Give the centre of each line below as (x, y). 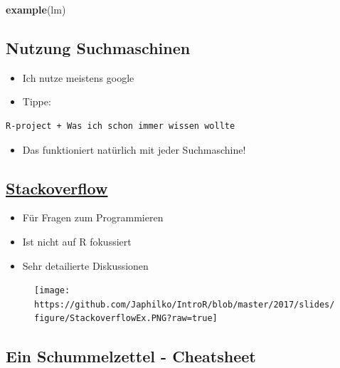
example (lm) (36, 9)
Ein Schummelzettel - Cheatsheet (131, 356)
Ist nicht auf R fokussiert (77, 241)
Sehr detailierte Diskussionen (85, 265)
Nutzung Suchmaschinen (98, 47)
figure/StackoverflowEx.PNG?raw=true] (126, 319)
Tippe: (37, 101)
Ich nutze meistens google (78, 77)
